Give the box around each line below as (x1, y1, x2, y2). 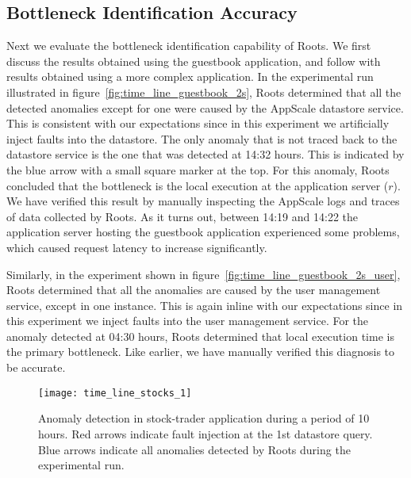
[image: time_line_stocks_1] (38, 387, 192, 399)
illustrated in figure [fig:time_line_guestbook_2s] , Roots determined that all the (6, 83, 401, 100)
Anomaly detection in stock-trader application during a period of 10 (38, 410, 370, 426)
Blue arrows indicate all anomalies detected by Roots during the (38, 441, 351, 457)
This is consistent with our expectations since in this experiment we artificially (6, 115, 390, 132)
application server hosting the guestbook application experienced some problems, (6, 224, 400, 240)
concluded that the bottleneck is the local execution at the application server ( (6, 177, 389, 193)
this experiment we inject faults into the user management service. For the (6, 312, 369, 329)
